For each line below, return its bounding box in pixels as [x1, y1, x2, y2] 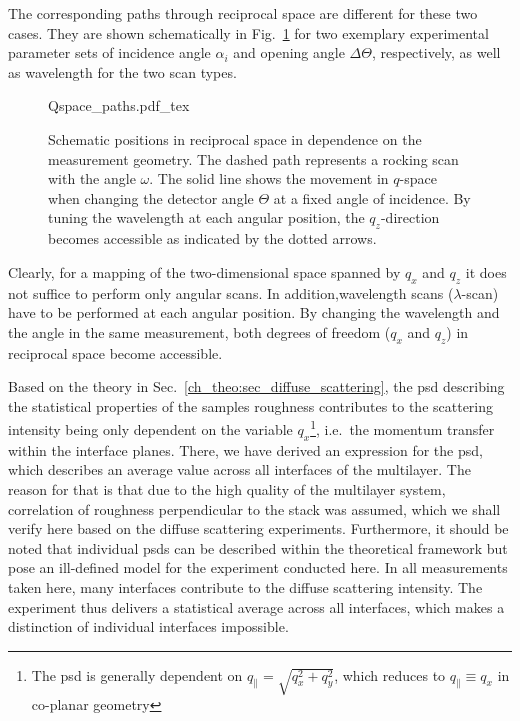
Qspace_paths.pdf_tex [48, 95, 190, 116]
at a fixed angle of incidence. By [273, 187, 471, 208]
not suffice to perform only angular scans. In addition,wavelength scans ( [8, 282, 454, 303]
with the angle [48, 168, 136, 189]
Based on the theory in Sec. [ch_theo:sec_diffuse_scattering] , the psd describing [8, 376, 505, 397]
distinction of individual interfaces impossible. [8, 616, 289, 637]
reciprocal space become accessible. [8, 342, 223, 363]
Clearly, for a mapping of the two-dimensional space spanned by [8, 261, 401, 282]
